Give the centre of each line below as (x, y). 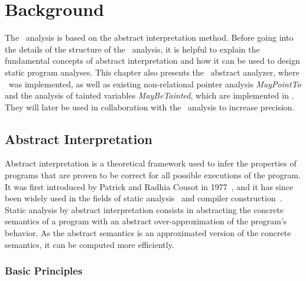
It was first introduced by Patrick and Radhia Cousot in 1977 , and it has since (149, 186)
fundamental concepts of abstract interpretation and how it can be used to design (152, 61)
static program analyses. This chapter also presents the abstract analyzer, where (152, 72)
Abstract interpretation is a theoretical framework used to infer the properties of (151, 163)
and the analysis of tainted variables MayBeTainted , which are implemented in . (149, 95)
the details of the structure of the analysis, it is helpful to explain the (132, 49)
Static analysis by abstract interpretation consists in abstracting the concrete (144, 209)
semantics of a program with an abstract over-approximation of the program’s (146, 221)
